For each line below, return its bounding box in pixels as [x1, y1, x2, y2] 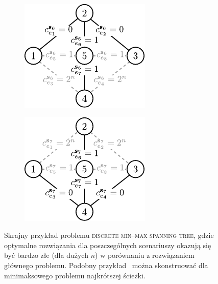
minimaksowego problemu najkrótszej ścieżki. [4, 270, 146, 280]
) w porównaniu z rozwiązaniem [95, 250, 195, 260]
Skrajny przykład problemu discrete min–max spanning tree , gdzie [4, 230, 214, 240]
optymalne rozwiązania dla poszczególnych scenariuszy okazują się [4, 239, 211, 250]
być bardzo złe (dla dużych [4, 250, 88, 260]
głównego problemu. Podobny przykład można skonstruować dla [4, 259, 208, 270]
